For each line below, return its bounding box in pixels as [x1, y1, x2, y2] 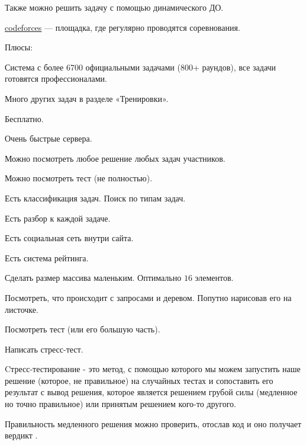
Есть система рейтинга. [5, 251, 89, 264]
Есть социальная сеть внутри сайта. [5, 232, 134, 244]
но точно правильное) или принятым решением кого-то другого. [5, 398, 236, 410]
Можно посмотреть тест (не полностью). [5, 172, 153, 184]
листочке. [5, 303, 38, 315]
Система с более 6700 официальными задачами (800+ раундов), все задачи [5, 60, 276, 73]
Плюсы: [5, 41, 33, 53]
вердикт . [5, 429, 38, 441]
